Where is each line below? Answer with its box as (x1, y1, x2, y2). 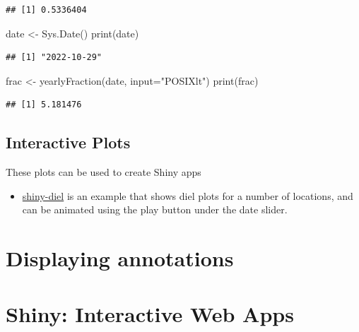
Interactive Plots (6, 131, 131, 153)
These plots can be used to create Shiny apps (6, 165, 201, 179)
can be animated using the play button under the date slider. (22, 202, 288, 217)
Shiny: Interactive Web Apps (6, 299, 294, 328)
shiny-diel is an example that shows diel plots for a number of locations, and (22, 188, 353, 203)
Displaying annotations (6, 244, 234, 273)
